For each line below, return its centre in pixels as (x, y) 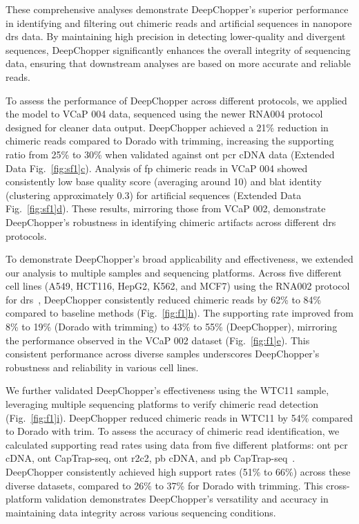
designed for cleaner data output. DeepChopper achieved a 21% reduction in (167, 127)
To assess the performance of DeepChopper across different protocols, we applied (176, 100)
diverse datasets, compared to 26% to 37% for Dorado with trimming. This (164, 485)
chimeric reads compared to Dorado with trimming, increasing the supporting (170, 141)
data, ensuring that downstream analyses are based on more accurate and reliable (178, 63)
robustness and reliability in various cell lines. (102, 367)
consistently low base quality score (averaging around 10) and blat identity (164, 181)
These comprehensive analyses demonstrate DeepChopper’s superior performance (177, 9)
